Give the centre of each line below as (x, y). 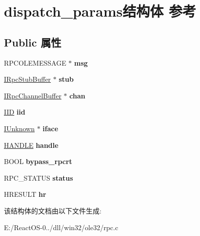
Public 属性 (33, 42)
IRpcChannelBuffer (33, 95)
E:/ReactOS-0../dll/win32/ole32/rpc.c (61, 227)
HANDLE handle (31, 145)
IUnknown (20, 128)
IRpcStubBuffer (28, 79)
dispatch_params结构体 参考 (100, 11)
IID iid (15, 112)
